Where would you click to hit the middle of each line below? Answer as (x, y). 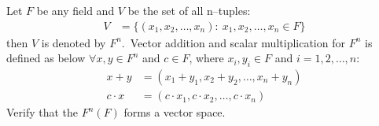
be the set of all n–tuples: (189, 10)
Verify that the (42, 112)
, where (206, 58)
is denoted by (74, 42)
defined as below (46, 58)
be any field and (75, 10)
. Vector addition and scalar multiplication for (233, 42)
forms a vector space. (175, 112)
